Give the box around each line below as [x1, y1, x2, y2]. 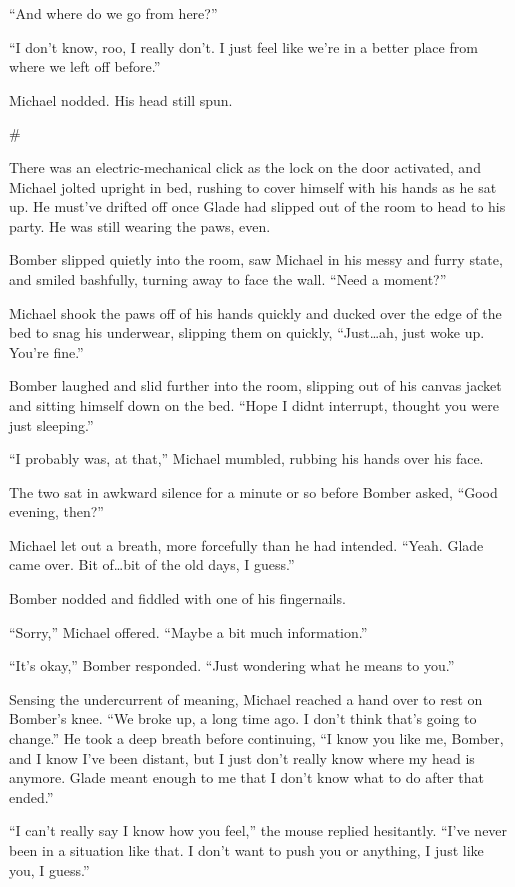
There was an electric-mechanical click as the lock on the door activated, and [9, 156, 481, 177]
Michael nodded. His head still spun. [9, 89, 233, 110]
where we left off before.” [9, 56, 161, 77]
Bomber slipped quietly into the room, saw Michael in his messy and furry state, [9, 249, 503, 270]
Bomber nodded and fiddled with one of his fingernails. [9, 588, 346, 609]
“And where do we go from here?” [9, 3, 218, 23]
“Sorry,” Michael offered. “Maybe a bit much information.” [9, 621, 368, 642]
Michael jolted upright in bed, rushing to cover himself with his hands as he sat [9, 176, 497, 197]
